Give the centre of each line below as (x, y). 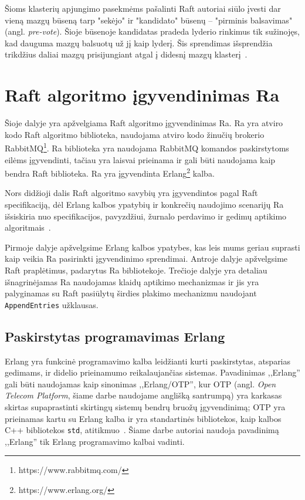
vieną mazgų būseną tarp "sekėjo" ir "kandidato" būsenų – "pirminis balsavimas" (149, 20)
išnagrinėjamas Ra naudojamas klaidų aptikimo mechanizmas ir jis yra (132, 281)
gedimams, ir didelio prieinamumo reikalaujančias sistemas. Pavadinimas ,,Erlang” (152, 372)
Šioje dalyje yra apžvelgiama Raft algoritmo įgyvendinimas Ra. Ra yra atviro (144, 123)
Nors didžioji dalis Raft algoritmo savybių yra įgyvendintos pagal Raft (131, 193)
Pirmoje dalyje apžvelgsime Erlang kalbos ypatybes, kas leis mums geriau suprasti (152, 247)
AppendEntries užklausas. (52, 304)
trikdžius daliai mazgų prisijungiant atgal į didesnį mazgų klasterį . (126, 54)
